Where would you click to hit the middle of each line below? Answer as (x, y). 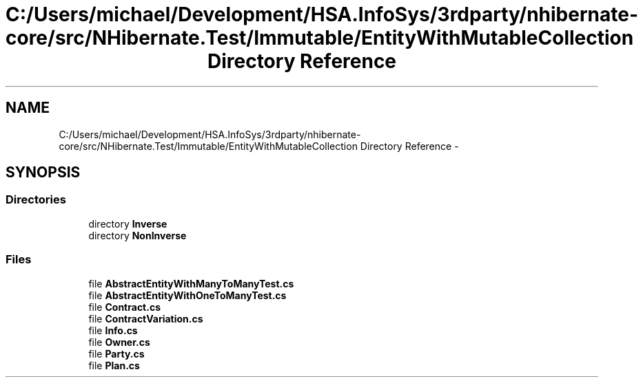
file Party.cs (116, 353)
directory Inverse (128, 223)
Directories (36, 200)
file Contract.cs (124, 307)
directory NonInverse (137, 235)
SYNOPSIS (43, 173)
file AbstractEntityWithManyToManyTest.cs (191, 283)
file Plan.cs (114, 365)
